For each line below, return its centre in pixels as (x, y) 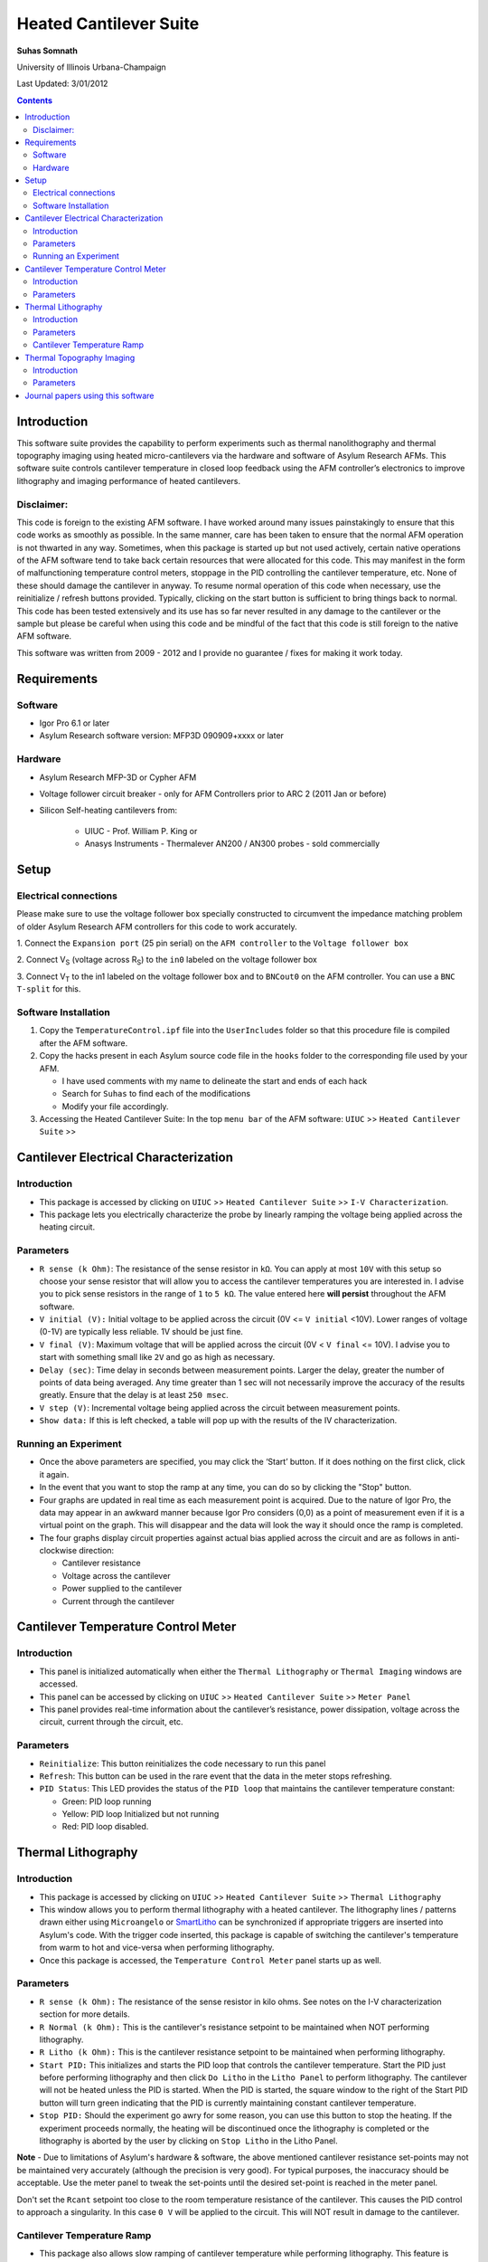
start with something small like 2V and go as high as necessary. (157, 1357)
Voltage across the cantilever (116, 1575)
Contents (35, 100)
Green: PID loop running (107, 1801)
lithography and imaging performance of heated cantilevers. (129, 480)
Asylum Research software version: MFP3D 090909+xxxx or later (162, 736)
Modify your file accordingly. (115, 1106)
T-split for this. (49, 989)
